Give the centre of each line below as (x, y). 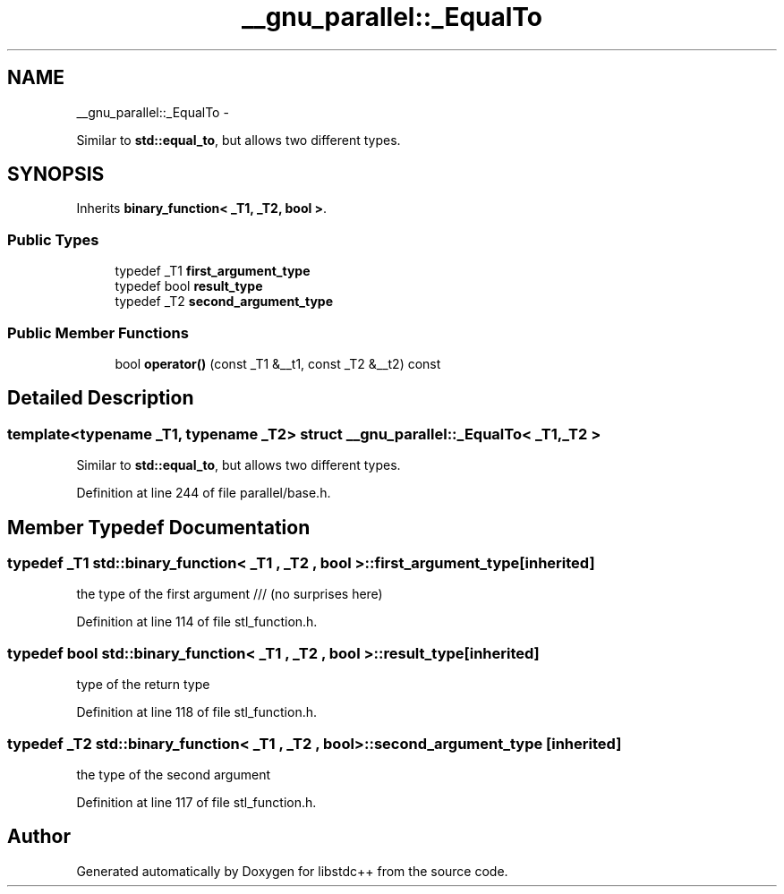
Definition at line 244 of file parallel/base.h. (204, 493)
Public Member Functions (98, 332)
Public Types (53, 239)
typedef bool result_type (189, 286)
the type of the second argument (173, 774)
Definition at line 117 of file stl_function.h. (196, 802)
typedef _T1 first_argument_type (213, 271)
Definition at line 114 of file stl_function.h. (197, 622)
